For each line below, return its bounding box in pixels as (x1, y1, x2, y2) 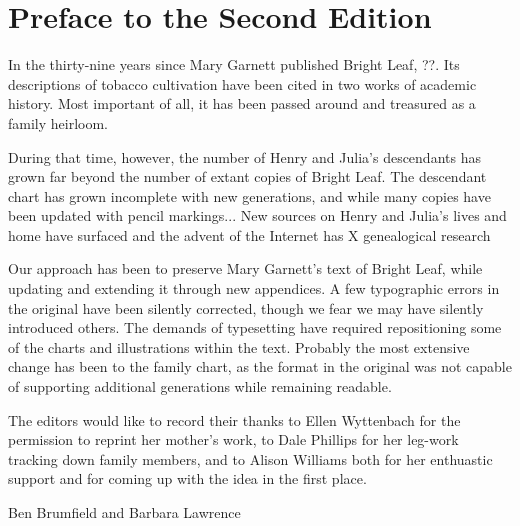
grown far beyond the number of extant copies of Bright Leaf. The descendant (8, 166, 487, 187)
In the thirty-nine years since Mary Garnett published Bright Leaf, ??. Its (8, 54, 460, 75)
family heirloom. (8, 112, 109, 133)
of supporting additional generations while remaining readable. (8, 376, 392, 397)
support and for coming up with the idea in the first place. (8, 468, 367, 489)
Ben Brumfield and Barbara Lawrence (8, 502, 241, 522)
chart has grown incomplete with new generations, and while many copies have (8, 185, 491, 206)
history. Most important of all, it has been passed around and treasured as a (8, 93, 476, 114)
